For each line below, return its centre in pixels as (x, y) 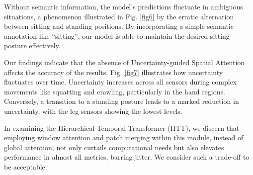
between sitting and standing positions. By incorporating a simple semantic (119, 26)
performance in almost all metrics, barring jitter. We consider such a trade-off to (127, 157)
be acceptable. (26, 166)
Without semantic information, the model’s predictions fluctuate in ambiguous (124, 6)
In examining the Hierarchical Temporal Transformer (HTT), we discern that (122, 128)
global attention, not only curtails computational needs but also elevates (114, 147)
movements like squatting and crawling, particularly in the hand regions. (115, 91)
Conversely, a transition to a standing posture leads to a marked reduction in (122, 101)
